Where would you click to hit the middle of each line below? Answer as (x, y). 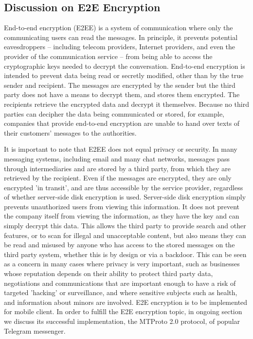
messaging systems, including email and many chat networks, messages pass (117, 158)
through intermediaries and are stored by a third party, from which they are (117, 168)
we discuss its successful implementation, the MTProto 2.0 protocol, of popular (122, 321)
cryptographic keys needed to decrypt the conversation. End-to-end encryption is (125, 66)
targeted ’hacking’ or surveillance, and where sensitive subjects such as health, (121, 292)
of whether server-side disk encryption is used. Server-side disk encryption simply (125, 197)
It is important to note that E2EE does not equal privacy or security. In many (121, 149)
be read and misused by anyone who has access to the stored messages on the (119, 245)
